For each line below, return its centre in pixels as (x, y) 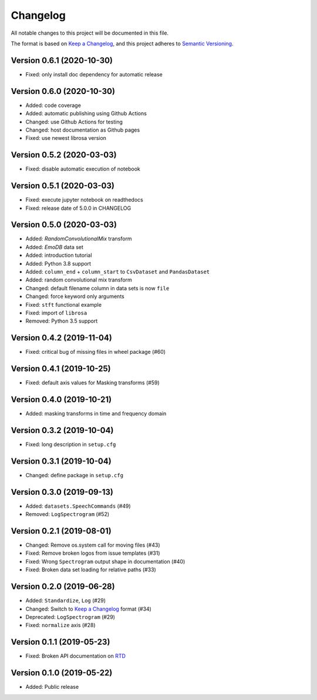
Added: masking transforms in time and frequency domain (96, 414)
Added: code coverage (53, 105)
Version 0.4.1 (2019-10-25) (61, 369)
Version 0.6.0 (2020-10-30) (63, 91)
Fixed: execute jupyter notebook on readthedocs (84, 200)
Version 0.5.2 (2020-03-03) (64, 155)
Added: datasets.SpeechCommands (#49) (78, 506)
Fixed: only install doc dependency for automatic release (94, 74)
